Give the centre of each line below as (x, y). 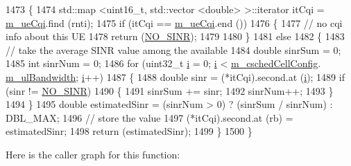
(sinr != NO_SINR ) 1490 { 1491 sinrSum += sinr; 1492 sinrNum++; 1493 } (170, 90)
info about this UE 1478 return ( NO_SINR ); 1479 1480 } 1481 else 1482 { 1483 (175, 36)
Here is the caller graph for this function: (93, 154)
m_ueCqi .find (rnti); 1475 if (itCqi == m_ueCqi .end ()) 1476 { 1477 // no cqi (174, 22)
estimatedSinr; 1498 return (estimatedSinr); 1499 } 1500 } (129, 131)
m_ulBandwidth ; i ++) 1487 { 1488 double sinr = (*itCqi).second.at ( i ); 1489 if (175, 76)
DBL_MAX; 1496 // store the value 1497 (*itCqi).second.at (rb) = (149, 117)
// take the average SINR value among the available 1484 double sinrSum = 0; (173, 49)
